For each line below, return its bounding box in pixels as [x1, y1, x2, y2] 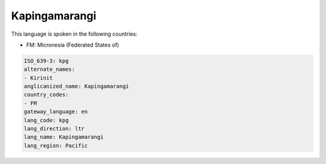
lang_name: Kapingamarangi [24, 134, 104, 140]
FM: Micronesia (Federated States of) [26, 41, 120, 48]
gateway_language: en [24, 108, 88, 115]
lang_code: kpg [24, 117, 69, 123]
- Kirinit [24, 74, 53, 81]
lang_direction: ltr [24, 125, 85, 133]
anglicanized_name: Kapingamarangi [24, 83, 129, 90]
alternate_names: [24, 66, 75, 73]
